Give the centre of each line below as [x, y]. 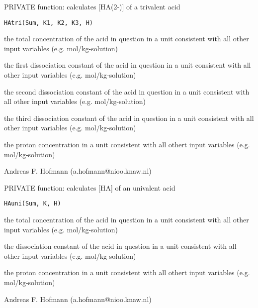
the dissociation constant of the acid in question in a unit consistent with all [120, 246]
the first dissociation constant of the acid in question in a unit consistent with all [128, 65]
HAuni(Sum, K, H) [33, 204]
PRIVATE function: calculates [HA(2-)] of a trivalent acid [92, 6]
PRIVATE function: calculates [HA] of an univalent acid [90, 187]
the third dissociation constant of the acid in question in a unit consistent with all [129, 118]
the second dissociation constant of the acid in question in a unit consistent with [127, 91]
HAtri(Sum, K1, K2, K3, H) [48, 23]
